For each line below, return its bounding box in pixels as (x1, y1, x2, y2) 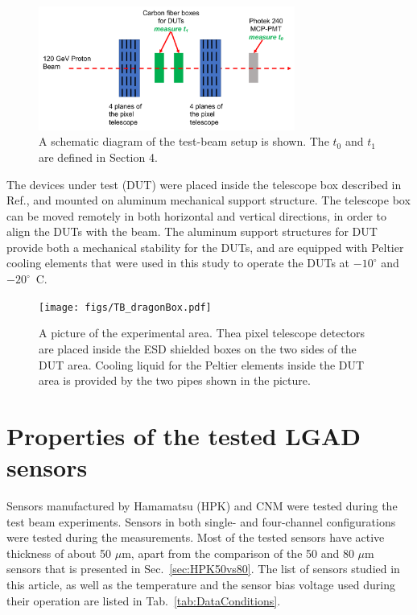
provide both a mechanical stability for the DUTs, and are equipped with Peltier (6, 238, 404, 255)
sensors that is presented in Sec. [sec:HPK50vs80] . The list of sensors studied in (6, 560, 400, 577)
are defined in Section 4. (39, 148, 158, 165)
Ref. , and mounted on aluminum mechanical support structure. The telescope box (6, 192, 411, 208)
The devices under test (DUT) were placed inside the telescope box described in (6, 175, 402, 192)
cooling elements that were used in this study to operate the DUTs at (6, 254, 350, 271)
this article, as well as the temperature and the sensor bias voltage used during (6, 576, 395, 592)
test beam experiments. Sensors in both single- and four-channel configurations (6, 513, 396, 530)
